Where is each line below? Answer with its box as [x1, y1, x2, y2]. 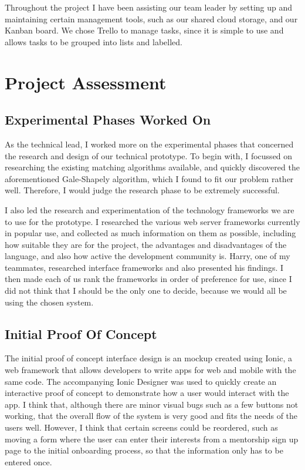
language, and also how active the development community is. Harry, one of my [5, 250, 290, 262]
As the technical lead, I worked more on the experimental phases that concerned [5, 137, 294, 150]
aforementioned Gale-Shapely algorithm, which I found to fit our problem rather [5, 172, 294, 184]
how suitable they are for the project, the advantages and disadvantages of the [5, 238, 287, 250]
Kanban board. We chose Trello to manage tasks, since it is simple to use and [5, 24, 284, 36]
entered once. [5, 455, 52, 468]
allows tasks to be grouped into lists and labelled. [5, 35, 182, 48]
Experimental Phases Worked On [5, 110, 211, 129]
